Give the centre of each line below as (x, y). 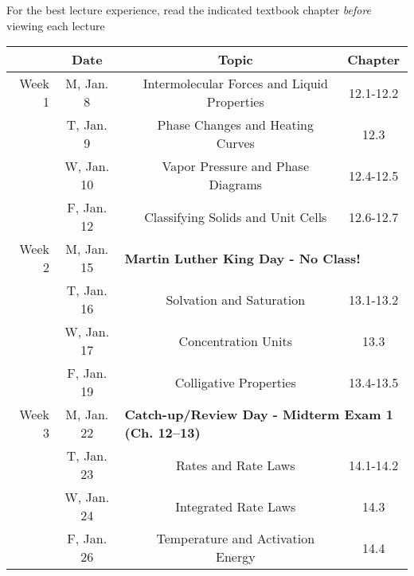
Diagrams (236, 185)
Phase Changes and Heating (235, 125)
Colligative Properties (235, 382)
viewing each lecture (56, 25)
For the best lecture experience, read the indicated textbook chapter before (189, 10)
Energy (235, 557)
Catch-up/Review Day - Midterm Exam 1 (259, 414)
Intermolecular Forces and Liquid (235, 84)
